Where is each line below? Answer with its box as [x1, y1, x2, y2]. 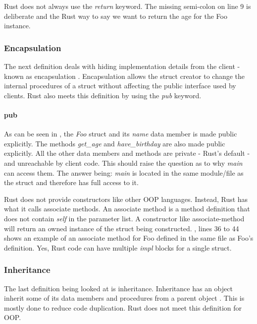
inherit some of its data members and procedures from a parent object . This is [4, 293, 245, 303]
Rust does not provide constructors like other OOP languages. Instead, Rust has [4, 194, 248, 204]
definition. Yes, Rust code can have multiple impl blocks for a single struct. [4, 242, 232, 253]
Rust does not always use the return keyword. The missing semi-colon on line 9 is [4, 1, 251, 11]
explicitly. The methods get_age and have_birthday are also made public [4, 138, 225, 148]
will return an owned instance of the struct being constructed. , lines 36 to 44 [4, 223, 239, 233]
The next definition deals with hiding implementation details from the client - [4, 61, 240, 71]
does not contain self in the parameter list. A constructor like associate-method [4, 213, 245, 223]
